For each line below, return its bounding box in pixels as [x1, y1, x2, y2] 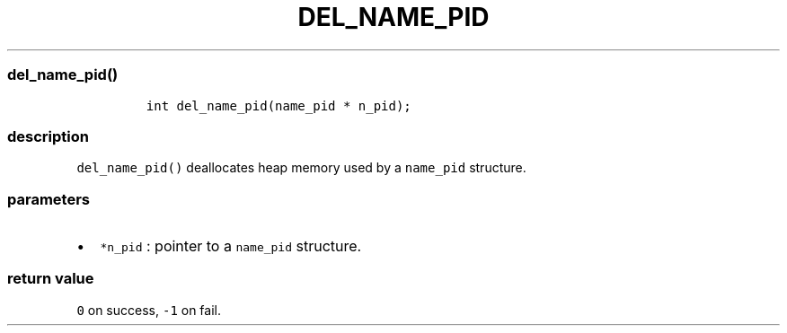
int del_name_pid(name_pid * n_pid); [146, 98, 411, 113]
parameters [7, 189, 90, 208]
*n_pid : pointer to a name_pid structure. [100, 237, 362, 255]
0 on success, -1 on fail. [76, 302, 221, 318]
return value [7, 269, 94, 288]
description [7, 127, 89, 145]
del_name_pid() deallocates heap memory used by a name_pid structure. [76, 160, 526, 176]
